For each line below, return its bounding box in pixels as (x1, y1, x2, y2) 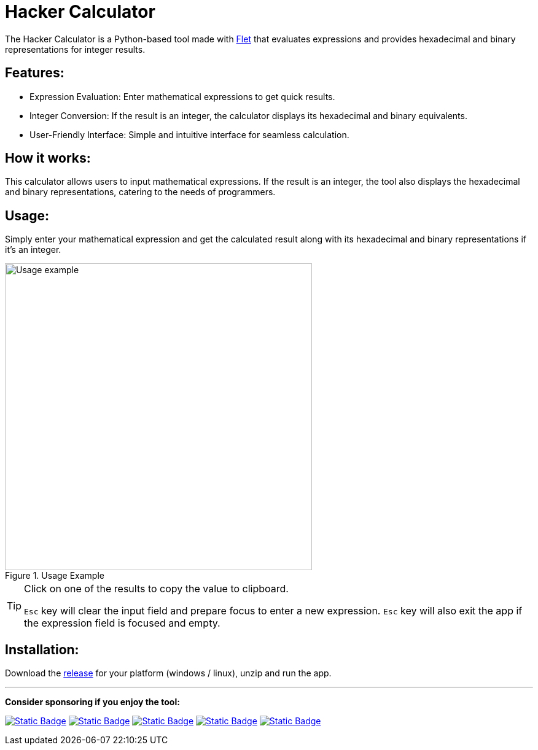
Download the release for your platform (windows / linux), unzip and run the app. (5, 668, 332, 679)
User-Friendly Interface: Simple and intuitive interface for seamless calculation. (29, 129, 349, 140)
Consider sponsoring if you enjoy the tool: (5, 697, 180, 708)
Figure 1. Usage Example (5, 570, 104, 581)
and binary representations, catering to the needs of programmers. (5, 187, 276, 198)
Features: (5, 65, 64, 81)
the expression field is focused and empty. (24, 617, 220, 630)
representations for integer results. (5, 44, 146, 55)
